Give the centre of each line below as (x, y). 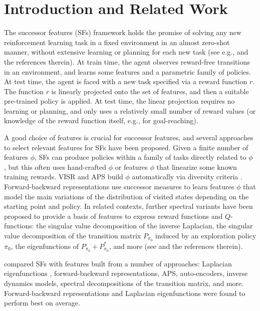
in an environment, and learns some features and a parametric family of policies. (127, 71)
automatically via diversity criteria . (187, 177)
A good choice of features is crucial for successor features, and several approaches (129, 137)
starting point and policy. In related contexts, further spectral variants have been (128, 206)
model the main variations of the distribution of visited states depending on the (126, 196)
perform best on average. (42, 303)
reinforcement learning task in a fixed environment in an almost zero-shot (117, 42)
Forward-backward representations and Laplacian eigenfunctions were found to (125, 293)
